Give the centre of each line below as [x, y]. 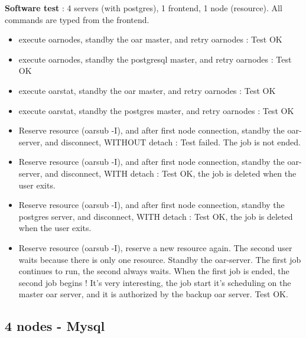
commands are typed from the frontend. [77, 19]
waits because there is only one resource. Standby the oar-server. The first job [160, 259]
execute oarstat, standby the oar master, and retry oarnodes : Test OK [147, 90]
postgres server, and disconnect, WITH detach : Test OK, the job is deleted [156, 216]
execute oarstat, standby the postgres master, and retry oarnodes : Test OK [156, 110]
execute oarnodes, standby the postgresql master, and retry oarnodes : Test [155, 59]
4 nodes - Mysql [55, 326]
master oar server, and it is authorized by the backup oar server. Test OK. [153, 294]
